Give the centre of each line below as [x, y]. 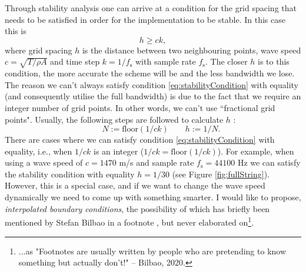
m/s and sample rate [157, 162]
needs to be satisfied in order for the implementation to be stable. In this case [145, 19]
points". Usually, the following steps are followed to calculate [114, 119]
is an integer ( [119, 151]
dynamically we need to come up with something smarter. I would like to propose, [153, 197]
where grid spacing [39, 50]
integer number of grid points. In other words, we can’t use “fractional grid [140, 107]
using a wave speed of [44, 162]
